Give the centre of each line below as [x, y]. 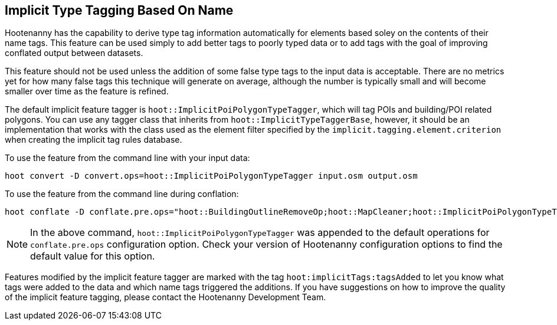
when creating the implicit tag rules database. [94, 140]
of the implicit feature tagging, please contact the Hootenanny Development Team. [166, 297]
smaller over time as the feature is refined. [87, 91]
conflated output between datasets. [74, 53]
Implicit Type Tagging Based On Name [119, 10]
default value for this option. [93, 256]
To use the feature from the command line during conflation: [122, 194]
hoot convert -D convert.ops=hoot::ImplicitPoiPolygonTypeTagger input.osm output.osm [211, 176]
